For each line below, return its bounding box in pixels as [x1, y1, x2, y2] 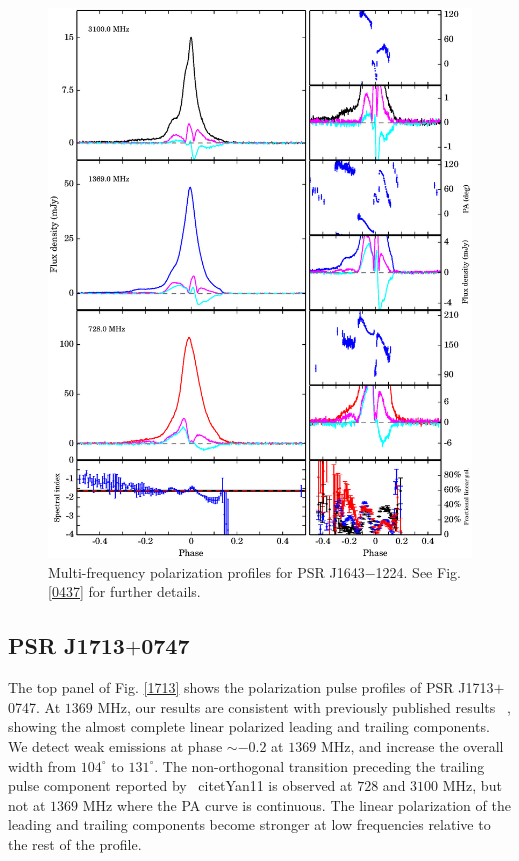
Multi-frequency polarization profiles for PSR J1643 [48, 561, 365, 582]
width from [8, 755, 77, 776]
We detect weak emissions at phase [8, 736, 223, 757]
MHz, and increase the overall [320, 736, 504, 757]
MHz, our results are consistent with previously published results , [97, 696, 511, 717]
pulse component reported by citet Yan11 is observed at [8, 775, 353, 796]
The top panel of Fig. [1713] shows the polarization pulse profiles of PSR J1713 [8, 677, 494, 698]
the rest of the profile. [8, 834, 142, 855]
